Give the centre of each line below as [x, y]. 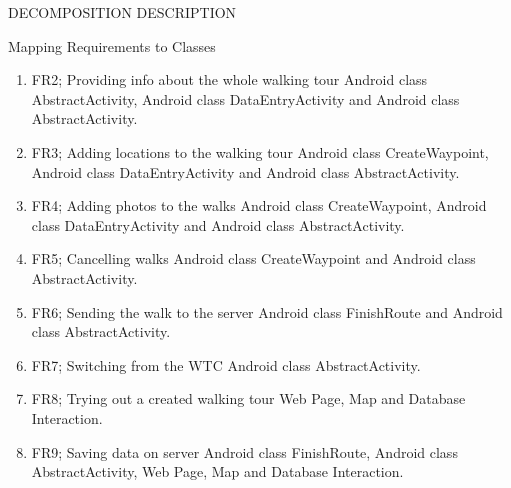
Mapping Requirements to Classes [112, 45]
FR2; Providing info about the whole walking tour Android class [229, 79]
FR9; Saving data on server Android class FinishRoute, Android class [244, 451]
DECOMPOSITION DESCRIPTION [122, 12]
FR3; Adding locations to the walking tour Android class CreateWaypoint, [260, 151]
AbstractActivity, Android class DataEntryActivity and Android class [245, 98]
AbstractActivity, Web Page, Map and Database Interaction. [217, 471]
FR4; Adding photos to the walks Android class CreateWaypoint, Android [259, 205]
